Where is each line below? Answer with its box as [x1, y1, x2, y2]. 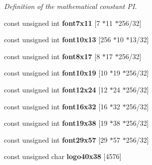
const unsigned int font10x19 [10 [4, 68, 108, 78]
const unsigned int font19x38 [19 [4, 118, 108, 128]
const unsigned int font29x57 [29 [4, 134, 108, 145]
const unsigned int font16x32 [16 [4, 101, 108, 111]
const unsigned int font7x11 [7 [4, 17, 100, 28]
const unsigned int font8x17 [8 [4, 51, 100, 61]
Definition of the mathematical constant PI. [4, 1, 137, 11]
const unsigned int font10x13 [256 [4, 34, 111, 45]
